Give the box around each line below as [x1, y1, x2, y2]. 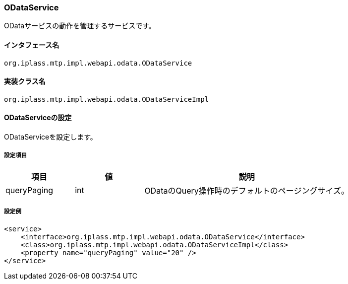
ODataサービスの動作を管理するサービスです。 [4, 21, 156, 30]
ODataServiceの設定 [4, 113, 72, 122]
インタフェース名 [4, 40, 59, 49]
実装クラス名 [4, 77, 46, 86]
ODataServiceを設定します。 [4, 133, 97, 142]
